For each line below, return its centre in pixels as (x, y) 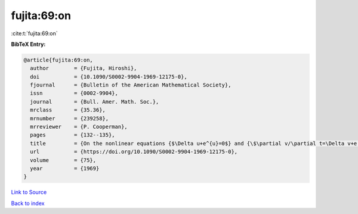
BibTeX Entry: (28, 44)
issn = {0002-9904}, (74, 93)
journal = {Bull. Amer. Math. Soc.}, (95, 102)
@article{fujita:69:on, (58, 60)
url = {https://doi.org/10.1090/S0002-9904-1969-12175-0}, (134, 152)
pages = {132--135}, (73, 135)
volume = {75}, (63, 160)
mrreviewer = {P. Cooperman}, (79, 127)
